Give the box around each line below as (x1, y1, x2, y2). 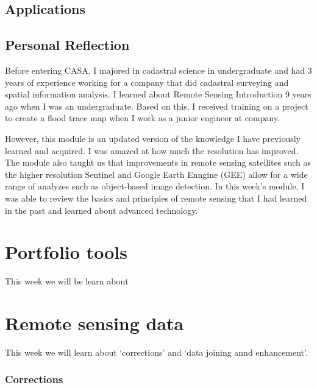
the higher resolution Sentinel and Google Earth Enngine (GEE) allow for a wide (5, 168, 308, 180)
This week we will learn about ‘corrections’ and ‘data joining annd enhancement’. (5, 345, 308, 358)
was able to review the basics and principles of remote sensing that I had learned (5, 191, 307, 204)
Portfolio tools (5, 239, 127, 264)
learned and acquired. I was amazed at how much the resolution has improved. (5, 144, 299, 157)
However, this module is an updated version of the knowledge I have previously (5, 132, 301, 144)
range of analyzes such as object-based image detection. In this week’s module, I (5, 180, 305, 192)
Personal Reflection (5, 35, 130, 54)
